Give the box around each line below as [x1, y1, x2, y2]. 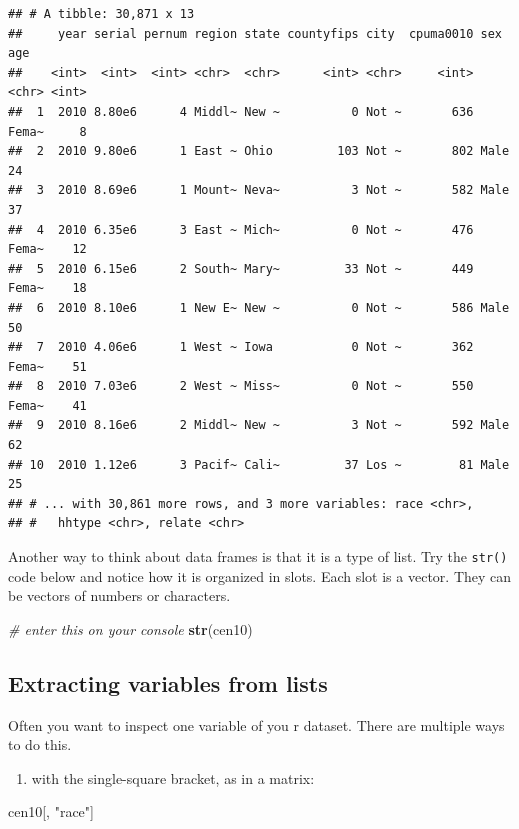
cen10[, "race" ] [8, 801, 94, 822]
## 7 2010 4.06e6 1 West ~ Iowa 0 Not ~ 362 [8, 340, 474, 355]
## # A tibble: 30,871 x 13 [8, 7, 195, 21]
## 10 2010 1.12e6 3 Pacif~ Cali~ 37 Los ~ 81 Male [8, 457, 510, 472]
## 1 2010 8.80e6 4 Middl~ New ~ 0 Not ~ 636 [8, 104, 474, 119]
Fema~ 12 [8, 242, 87, 257]
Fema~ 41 [8, 398, 87, 413]
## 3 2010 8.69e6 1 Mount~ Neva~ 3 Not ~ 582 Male [8, 183, 510, 198]
